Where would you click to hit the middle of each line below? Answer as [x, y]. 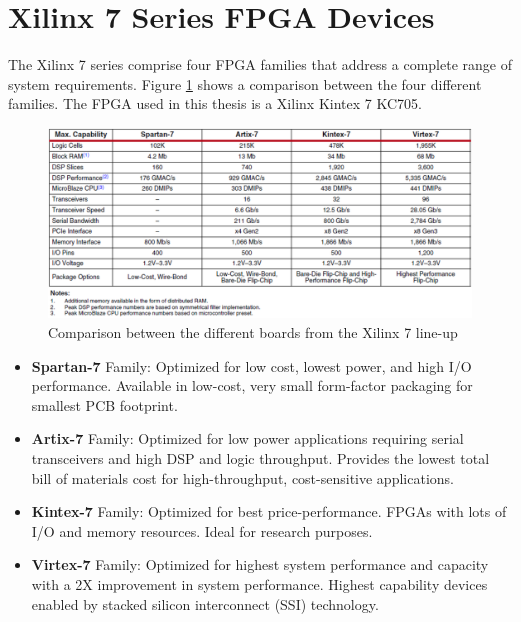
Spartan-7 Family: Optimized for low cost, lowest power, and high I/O [251, 365]
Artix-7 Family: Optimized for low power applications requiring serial [247, 438]
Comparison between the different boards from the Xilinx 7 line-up [253, 331]
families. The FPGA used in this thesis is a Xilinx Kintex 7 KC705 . [215, 103]
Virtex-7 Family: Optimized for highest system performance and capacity [260, 564]
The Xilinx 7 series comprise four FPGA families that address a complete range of [260, 64]
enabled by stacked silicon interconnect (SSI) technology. [205, 603]
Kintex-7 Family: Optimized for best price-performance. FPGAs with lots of [269, 511]
